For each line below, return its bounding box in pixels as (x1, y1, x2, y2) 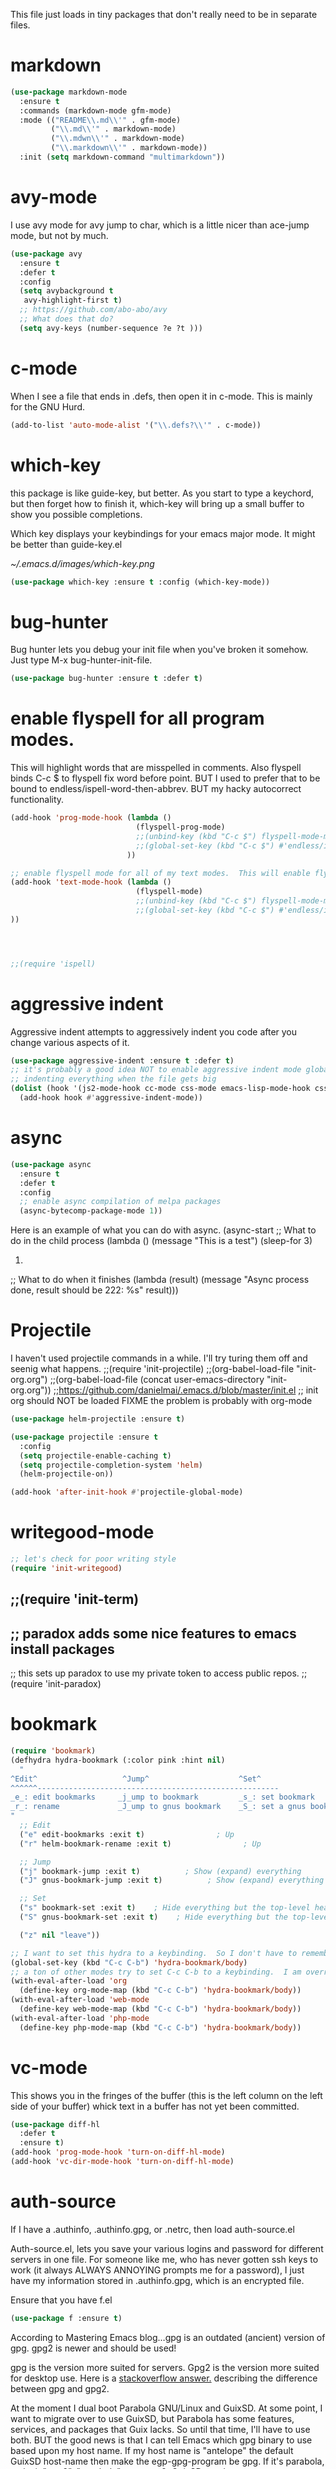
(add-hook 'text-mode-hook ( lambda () (10, 877, 172, 888)
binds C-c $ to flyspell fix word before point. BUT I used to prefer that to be (10, 772, 321, 784)
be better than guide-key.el (10, 538, 123, 550)
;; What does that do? (19, 314, 114, 324)
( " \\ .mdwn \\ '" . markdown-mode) (50, 134, 186, 144)
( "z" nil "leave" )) (19, 1930, 101, 1940)
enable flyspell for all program (10, 707, 265, 730)
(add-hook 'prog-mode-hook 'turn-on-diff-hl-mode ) (10, 2147, 226, 2158)
